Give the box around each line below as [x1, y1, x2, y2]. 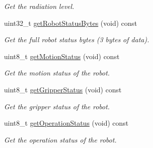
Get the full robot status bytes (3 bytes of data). [4, 34, 150, 45]
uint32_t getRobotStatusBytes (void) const [4, 17, 138, 28]
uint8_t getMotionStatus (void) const [4, 51, 120, 61]
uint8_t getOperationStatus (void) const [4, 118, 129, 128]
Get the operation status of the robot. [4, 134, 117, 145]
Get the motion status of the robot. [4, 68, 110, 78]
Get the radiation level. [4, 1, 74, 11]
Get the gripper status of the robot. [4, 101, 110, 111]
